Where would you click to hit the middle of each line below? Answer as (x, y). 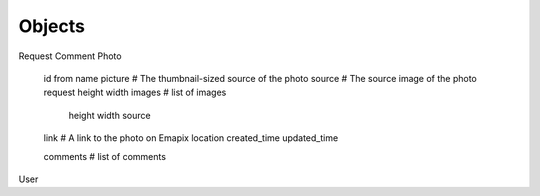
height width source (109, 115)
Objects (51, 26)
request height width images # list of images (135, 92)
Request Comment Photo (70, 56)
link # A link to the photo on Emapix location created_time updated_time (191, 138)
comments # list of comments (105, 156)
